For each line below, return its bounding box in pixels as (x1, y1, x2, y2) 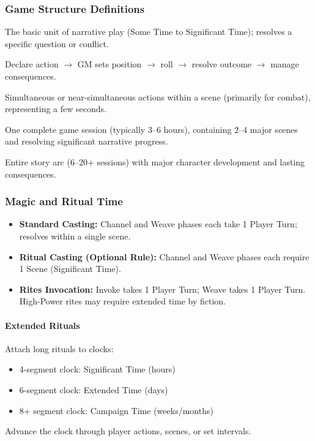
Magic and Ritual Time (5, 194, 123, 209)
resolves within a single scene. (19, 229, 131, 242)
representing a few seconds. (5, 102, 106, 115)
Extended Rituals (5, 318, 80, 331)
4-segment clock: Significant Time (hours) (19, 363, 176, 375)
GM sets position (77, 58, 142, 70)
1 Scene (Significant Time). (19, 262, 121, 275)
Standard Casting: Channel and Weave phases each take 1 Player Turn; (19, 217, 297, 230)
